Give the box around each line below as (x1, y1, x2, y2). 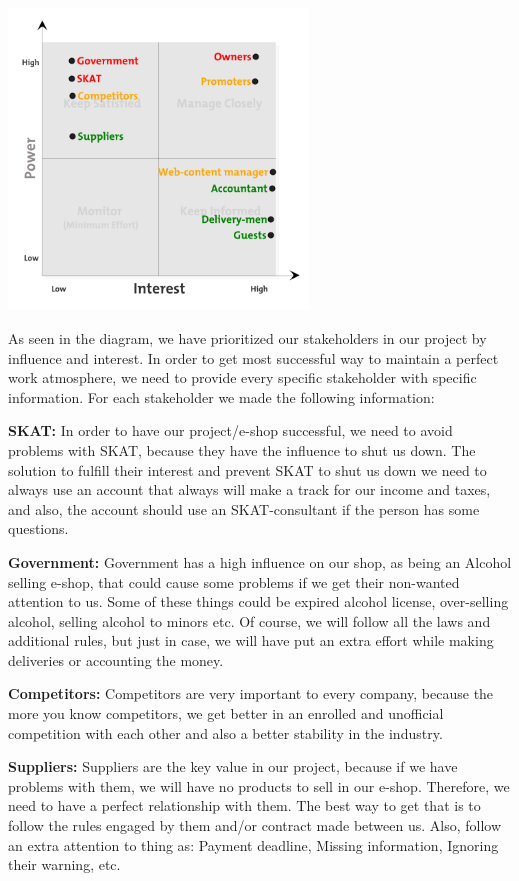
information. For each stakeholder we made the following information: (8, 386, 435, 407)
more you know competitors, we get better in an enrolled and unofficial (8, 703, 444, 724)
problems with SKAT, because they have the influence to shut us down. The (8, 439, 476, 460)
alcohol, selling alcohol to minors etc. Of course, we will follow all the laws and (8, 610, 491, 631)
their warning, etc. (8, 854, 121, 875)
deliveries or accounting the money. (8, 649, 224, 670)
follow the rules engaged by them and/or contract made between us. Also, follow (8, 815, 502, 836)
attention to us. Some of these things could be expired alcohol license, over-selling (8, 591, 509, 612)
